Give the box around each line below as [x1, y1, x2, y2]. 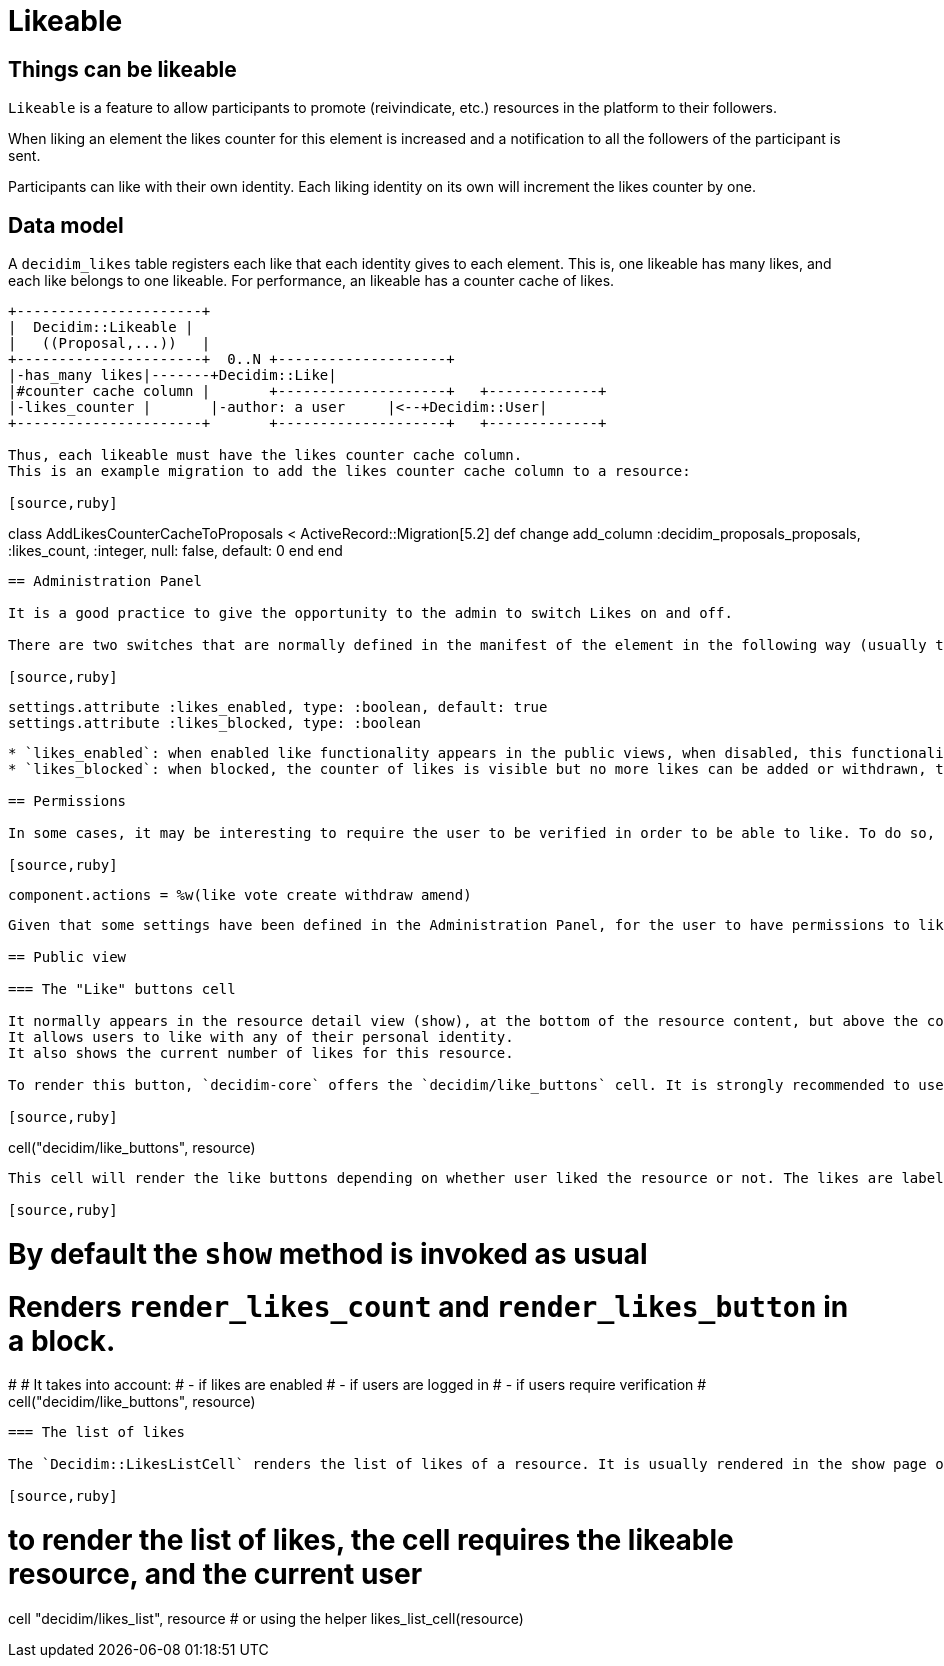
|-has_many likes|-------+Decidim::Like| [8, 367, 337, 384]
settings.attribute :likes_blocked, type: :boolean [8, 715, 422, 732]
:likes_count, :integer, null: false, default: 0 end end [8, 542, 343, 560]
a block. [8, 1323, 116, 1358]
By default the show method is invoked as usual [8, 1236, 648, 1271]
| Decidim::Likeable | [8, 319, 194, 336]
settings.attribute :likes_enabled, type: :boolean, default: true [8, 699, 548, 716]
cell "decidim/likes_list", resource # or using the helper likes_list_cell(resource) [8, 1609, 524, 1627]
